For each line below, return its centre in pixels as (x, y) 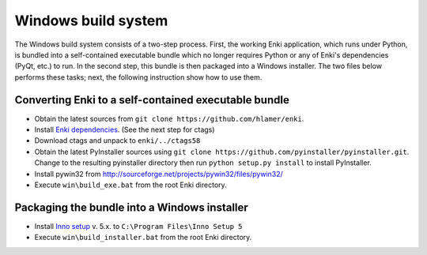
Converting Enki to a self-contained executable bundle (152, 100)
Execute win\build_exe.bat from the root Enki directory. (130, 185)
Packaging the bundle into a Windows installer (131, 207)
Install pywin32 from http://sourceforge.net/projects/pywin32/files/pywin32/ (159, 174)
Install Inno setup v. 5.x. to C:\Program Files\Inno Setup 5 (138, 226)
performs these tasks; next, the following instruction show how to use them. (138, 77)
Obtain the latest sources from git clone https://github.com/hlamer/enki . (169, 118)
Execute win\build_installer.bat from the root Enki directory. (143, 238)
